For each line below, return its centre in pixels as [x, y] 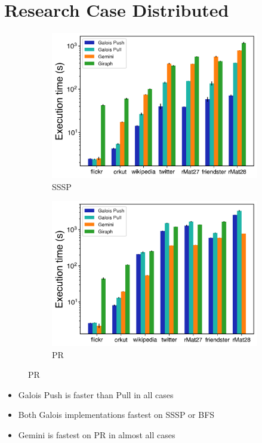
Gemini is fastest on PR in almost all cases [97, 435]
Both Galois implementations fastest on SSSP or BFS [116, 415]
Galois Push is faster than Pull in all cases [96, 394]
